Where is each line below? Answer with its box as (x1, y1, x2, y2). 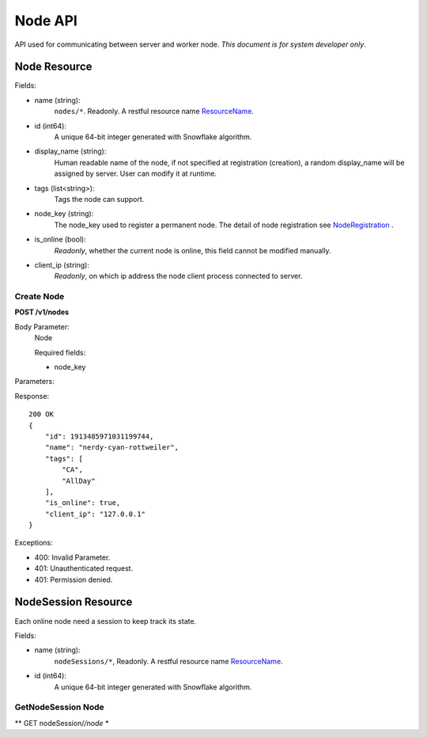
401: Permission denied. (34, 575, 113, 584)
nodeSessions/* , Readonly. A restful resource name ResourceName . (54, 656, 284, 666)
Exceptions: (14, 538, 53, 548)
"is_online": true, (44, 499, 121, 507)
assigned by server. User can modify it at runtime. (54, 169, 217, 178)
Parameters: (14, 377, 55, 386)
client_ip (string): (34, 260, 90, 269)
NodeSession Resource (14, 595, 133, 609)
